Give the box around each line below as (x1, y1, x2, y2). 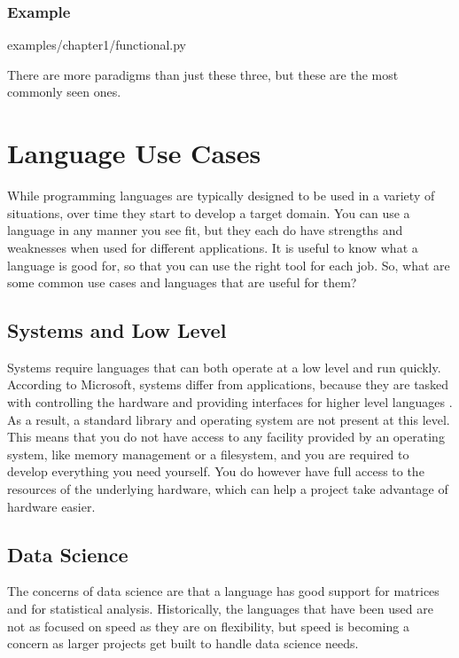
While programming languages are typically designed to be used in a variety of (7, 186, 435, 205)
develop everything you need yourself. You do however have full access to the (7, 462, 424, 481)
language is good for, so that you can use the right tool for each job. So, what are (7, 255, 450, 274)
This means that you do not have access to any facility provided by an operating (7, 427, 445, 446)
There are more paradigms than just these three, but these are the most (7, 65, 399, 83)
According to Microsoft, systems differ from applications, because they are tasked (7, 375, 449, 394)
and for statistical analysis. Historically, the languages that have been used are (7, 599, 433, 618)
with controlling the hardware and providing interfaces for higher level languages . (7, 393, 453, 411)
